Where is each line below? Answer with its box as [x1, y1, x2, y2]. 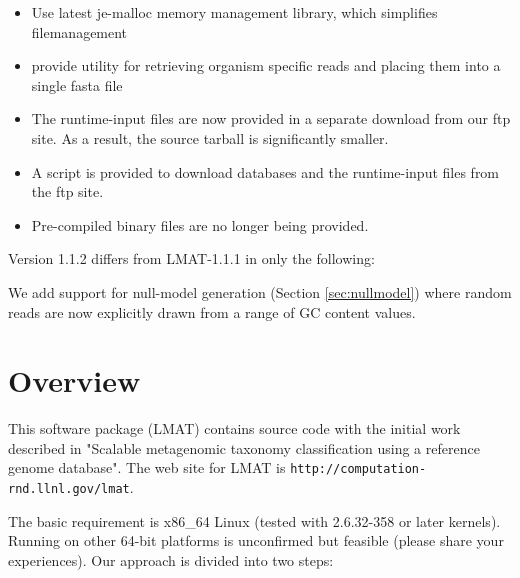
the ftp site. [31, 181, 104, 202]
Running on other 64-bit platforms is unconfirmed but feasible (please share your [8, 530, 504, 551]
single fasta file [31, 74, 123, 95]
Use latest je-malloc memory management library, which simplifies [31, 2, 438, 22]
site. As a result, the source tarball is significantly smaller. [31, 127, 389, 148]
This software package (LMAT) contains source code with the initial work [8, 418, 461, 439]
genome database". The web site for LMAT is [8, 457, 286, 478]
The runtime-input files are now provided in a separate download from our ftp [31, 108, 511, 129]
